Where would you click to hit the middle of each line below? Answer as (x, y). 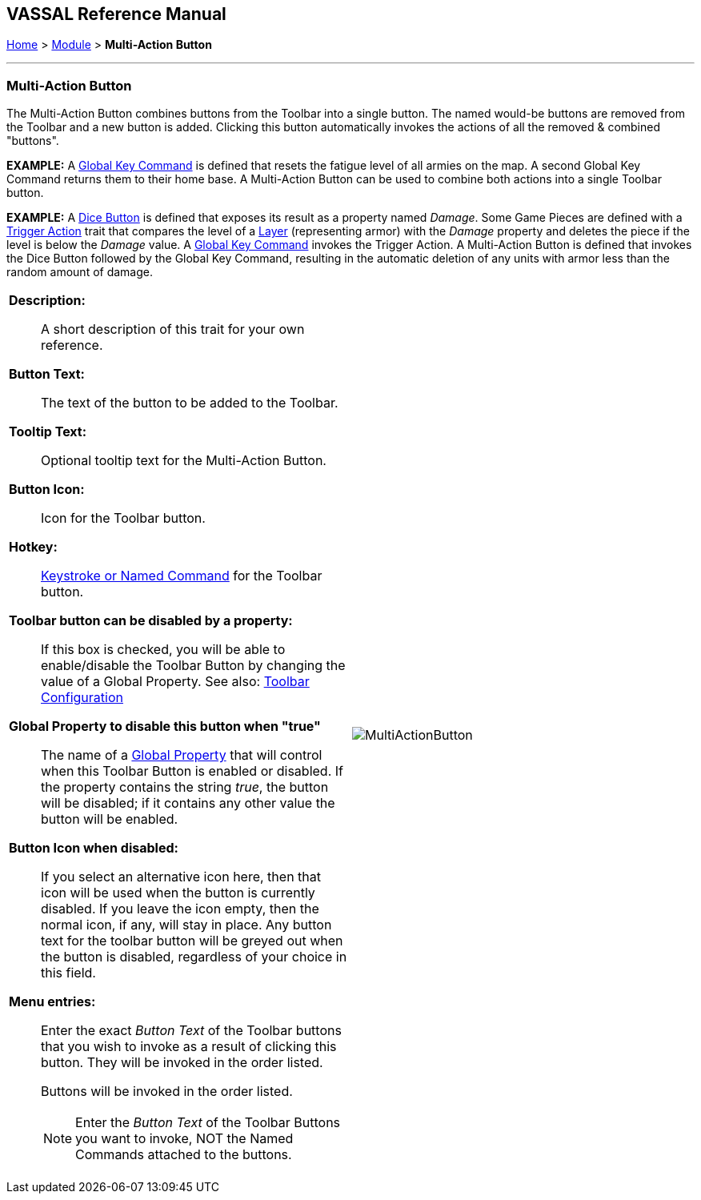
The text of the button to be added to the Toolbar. (190, 403)
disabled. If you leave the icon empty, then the (180, 909)
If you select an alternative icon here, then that (181, 877)
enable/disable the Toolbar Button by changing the (193, 666)
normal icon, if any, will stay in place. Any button (186, 925)
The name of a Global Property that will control (182, 755)
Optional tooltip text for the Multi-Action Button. (184, 461)
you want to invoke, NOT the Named (184, 1139)
